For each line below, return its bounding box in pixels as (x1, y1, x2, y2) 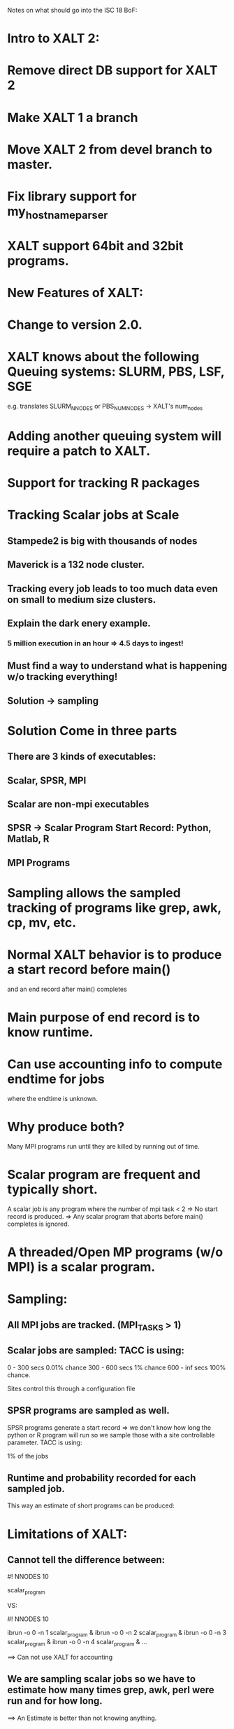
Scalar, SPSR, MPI (7, 774, 87, 786)
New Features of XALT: (7, 285, 144, 301)
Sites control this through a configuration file (7, 1384, 136, 1393)
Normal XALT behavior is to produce (7, 947, 222, 963)
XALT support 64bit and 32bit (7, 238, 184, 254)
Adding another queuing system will (7, 428, 222, 444)
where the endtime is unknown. (7, 1095, 98, 1103)
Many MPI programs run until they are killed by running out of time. (7, 1142, 200, 1150)
